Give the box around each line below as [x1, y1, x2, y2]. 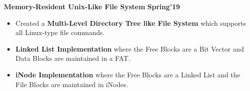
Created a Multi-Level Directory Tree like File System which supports [15, 18, 246, 28]
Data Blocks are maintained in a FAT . [15, 53, 131, 63]
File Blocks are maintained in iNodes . [15, 79, 128, 89]
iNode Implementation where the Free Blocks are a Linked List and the [15, 69, 240, 79]
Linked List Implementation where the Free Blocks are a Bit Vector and [15, 43, 244, 54]
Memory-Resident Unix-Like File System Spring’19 [4, 1, 180, 11]
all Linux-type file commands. [15, 27, 105, 37]
